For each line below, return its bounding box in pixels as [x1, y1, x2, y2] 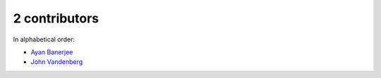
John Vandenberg [30, 58, 83, 66]
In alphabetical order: [13, 35, 75, 44]
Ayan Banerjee [30, 48, 73, 56]
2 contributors [13, 11, 99, 26]
